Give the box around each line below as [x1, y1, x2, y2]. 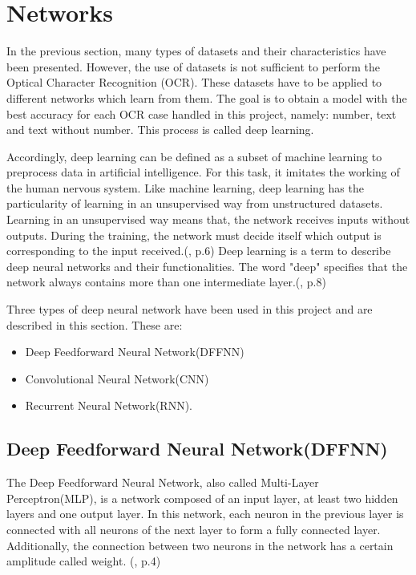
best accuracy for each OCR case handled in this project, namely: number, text [6, 105, 397, 122]
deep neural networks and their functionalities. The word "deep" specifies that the [6, 257, 408, 274]
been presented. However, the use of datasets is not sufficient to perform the [6, 58, 381, 75]
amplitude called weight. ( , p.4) [6, 553, 161, 569]
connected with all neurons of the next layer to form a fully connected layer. [6, 520, 381, 537]
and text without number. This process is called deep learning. [6, 121, 314, 138]
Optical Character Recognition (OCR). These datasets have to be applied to [6, 74, 382, 91]
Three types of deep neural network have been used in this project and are [6, 301, 373, 318]
